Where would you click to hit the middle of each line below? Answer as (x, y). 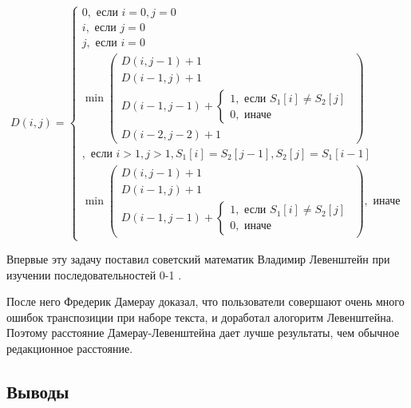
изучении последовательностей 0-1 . (94, 274)
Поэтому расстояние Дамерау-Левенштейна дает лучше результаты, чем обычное (203, 333)
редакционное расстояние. (70, 348)
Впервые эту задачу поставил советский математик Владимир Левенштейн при (198, 259)
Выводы (38, 391)
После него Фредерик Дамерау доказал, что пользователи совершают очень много (205, 301)
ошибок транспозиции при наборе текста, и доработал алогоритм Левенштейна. (200, 317)
